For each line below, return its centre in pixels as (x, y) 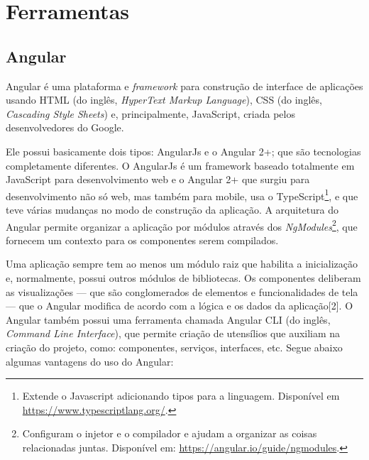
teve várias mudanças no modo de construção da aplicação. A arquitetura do (172, 209)
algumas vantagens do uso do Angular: (90, 361)
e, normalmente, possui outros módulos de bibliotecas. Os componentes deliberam (183, 278)
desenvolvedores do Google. (65, 127)
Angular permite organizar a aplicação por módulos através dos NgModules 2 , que (182, 225)
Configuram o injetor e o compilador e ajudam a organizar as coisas (170, 433)
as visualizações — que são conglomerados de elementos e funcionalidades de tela (182, 291)
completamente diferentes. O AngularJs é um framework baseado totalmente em (180, 165)
